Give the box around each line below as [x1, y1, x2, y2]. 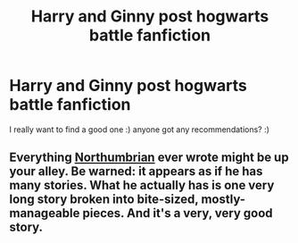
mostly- [200, 192, 246, 207]
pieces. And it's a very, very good [82, 205, 274, 221]
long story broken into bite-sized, [9, 192, 199, 207]
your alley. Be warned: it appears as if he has [9, 163, 263, 180]
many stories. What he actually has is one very [9, 178, 275, 193]
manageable [9, 205, 80, 221]
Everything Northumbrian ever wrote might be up [9, 150, 289, 165]
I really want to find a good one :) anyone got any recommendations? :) [9, 123, 270, 135]
